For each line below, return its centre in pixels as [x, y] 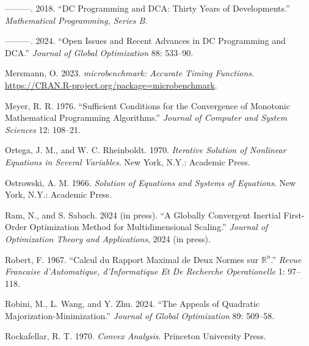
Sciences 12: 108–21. [43, 129]
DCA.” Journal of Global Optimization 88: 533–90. [99, 52]
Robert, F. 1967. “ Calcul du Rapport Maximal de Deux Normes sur [132, 259]
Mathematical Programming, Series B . [76, 20]
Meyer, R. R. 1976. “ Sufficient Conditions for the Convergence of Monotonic [147, 105]
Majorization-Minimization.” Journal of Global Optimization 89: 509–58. [140, 315]
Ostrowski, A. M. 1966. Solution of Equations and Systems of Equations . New [151, 182]
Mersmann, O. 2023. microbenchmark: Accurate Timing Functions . [129, 73]
